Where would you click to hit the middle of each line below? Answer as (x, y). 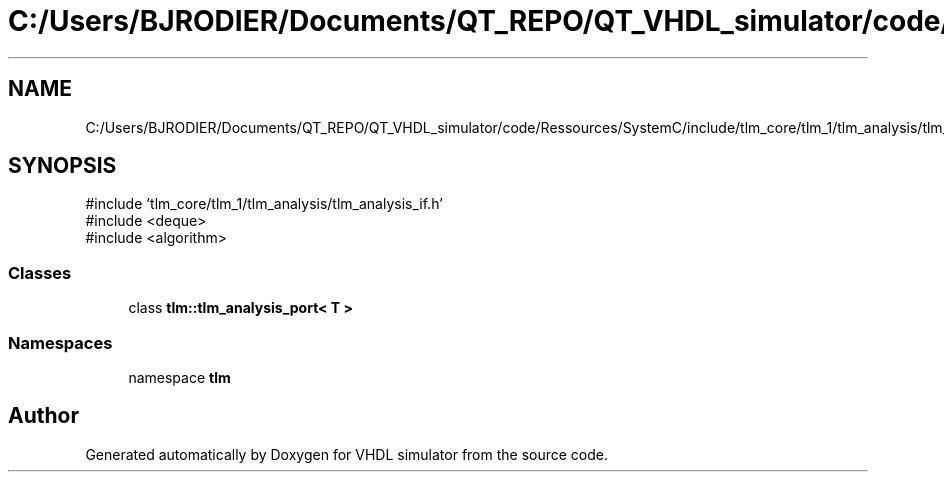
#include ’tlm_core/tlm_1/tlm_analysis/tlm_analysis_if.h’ (264, 204)
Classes (40, 272)
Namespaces (60, 342)
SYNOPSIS (62, 166)
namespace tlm (179, 377)
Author (43, 416)
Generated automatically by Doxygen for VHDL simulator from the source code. (347, 454)
